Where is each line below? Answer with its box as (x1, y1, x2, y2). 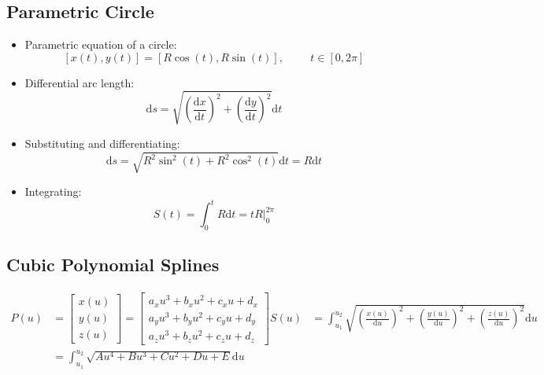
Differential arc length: (24, 74, 135, 90)
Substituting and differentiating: (24, 134, 180, 151)
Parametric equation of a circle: (24, 36, 177, 53)
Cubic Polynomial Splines (6, 252, 220, 277)
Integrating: (24, 183, 82, 200)
